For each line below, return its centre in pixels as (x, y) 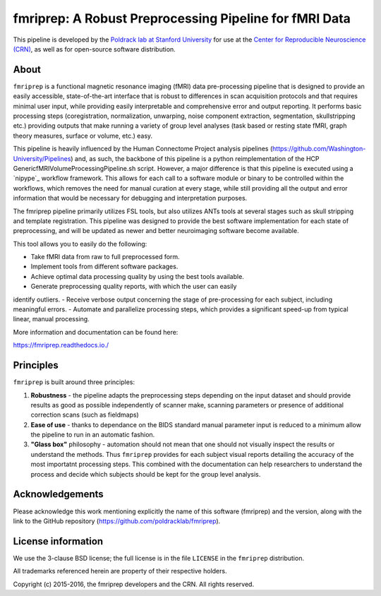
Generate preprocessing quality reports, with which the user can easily (134, 287)
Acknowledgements (58, 494)
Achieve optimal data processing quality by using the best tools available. (138, 276)
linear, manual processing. (51, 319)
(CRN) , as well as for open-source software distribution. (94, 49)
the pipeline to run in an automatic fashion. (93, 435)
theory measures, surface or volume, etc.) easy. (83, 136)
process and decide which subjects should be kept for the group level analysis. (146, 474)
